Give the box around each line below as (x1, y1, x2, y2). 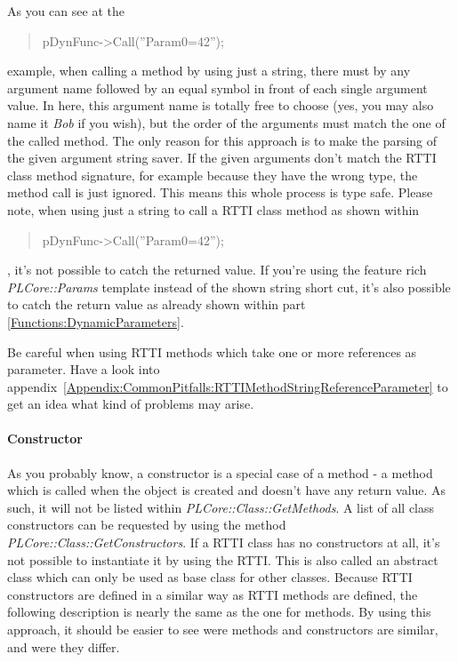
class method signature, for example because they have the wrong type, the (7, 165, 418, 184)
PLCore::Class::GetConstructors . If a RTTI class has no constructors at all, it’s (7, 533, 440, 552)
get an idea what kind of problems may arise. (7, 395, 254, 413)
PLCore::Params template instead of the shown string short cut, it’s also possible (7, 277, 451, 296)
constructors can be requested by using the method (7, 515, 286, 534)
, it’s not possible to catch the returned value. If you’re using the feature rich (7, 260, 427, 279)
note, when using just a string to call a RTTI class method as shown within (7, 200, 420, 219)
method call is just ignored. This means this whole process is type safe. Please (7, 183, 433, 202)
